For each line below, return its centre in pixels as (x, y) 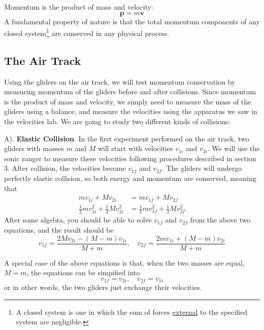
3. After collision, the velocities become (65, 168)
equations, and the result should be (59, 229)
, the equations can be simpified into (83, 272)
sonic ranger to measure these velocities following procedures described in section (130, 158)
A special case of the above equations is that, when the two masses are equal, (124, 262)
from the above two (220, 220)
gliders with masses (34, 148)
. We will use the (234, 148)
